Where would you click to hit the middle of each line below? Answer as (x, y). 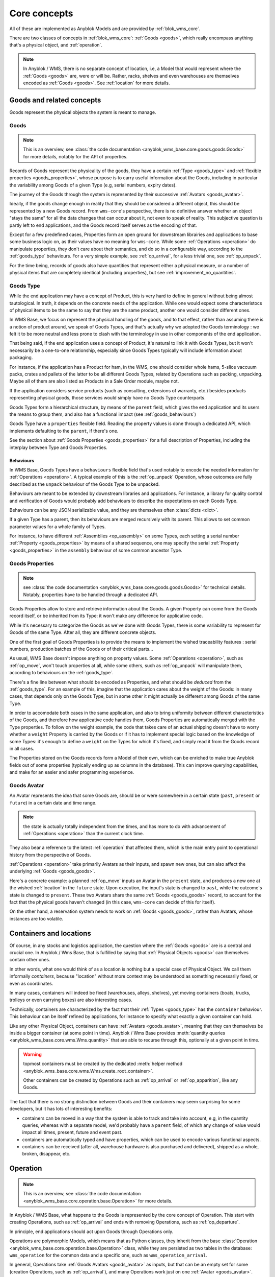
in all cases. (22, 749)
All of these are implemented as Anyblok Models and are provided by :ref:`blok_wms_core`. (105, 29)
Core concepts (41, 13)
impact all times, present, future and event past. (72, 1132)
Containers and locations (50, 933)
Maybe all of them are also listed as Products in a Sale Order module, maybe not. (94, 381)
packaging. (21, 358)
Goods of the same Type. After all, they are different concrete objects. (83, 632)
